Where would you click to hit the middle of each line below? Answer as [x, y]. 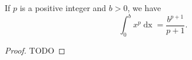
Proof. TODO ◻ [35, 50]
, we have [144, 8]
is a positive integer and [63, 8]
